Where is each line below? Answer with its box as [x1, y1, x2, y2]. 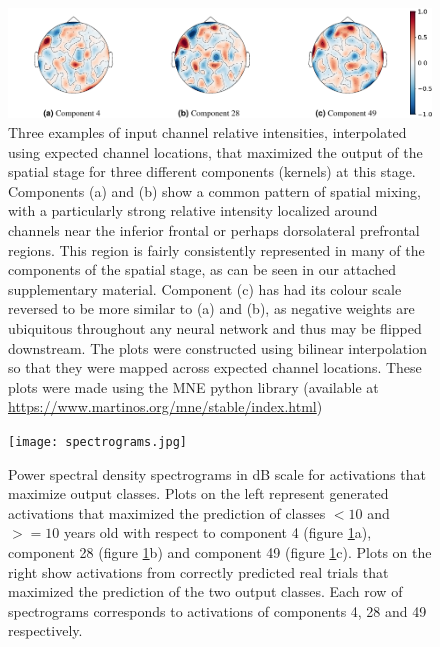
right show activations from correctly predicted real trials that [8, 561, 389, 582]
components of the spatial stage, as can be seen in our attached [8, 259, 397, 280]
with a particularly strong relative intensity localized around [8, 200, 378, 221]
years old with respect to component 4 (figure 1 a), [63, 522, 372, 543]
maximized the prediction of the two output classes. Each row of [8, 581, 403, 602]
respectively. [8, 620, 83, 641]
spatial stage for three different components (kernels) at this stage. [8, 161, 416, 182]
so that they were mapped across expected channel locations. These [8, 357, 422, 378]
